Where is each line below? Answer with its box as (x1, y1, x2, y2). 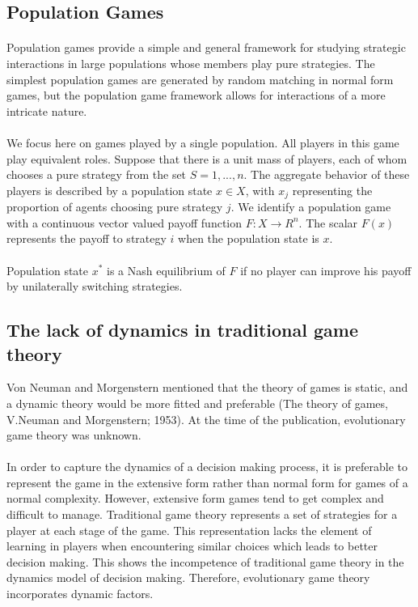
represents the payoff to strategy (6, 230, 167, 247)
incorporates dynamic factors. (6, 585, 154, 602)
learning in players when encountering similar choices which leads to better (6, 537, 378, 554)
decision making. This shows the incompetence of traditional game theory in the (6, 553, 404, 570)
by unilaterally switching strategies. (6, 278, 183, 295)
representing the (292, 181, 373, 198)
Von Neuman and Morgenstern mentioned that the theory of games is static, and (6, 379, 408, 396)
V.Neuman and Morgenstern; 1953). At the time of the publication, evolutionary (6, 410, 406, 427)
